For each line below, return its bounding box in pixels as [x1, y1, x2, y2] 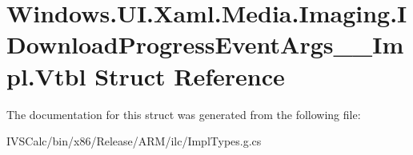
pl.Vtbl [6, 59, 86, 92]
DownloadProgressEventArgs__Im [6, 28, 404, 61]
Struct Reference [94, 59, 285, 92]
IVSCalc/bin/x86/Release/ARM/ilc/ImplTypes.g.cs [6, 133, 262, 149]
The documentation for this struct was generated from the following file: [6, 105, 361, 122]
